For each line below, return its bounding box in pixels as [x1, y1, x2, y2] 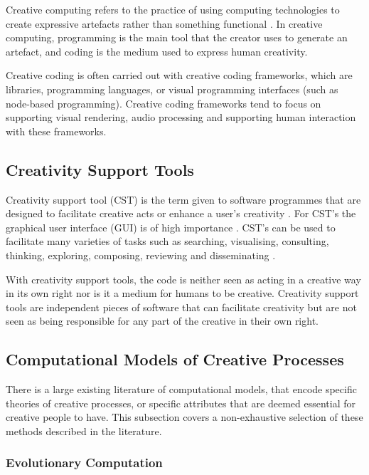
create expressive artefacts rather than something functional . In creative [6, 16, 323, 31]
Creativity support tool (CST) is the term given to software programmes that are [6, 192, 361, 207]
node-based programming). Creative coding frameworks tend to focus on [6, 95, 321, 110]
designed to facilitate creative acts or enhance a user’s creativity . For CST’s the [6, 206, 356, 221]
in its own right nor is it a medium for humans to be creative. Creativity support [6, 286, 359, 301]
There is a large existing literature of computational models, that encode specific [6, 382, 357, 397]
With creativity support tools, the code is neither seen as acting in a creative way [6, 271, 361, 286]
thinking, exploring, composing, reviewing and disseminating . [6, 247, 276, 262]
